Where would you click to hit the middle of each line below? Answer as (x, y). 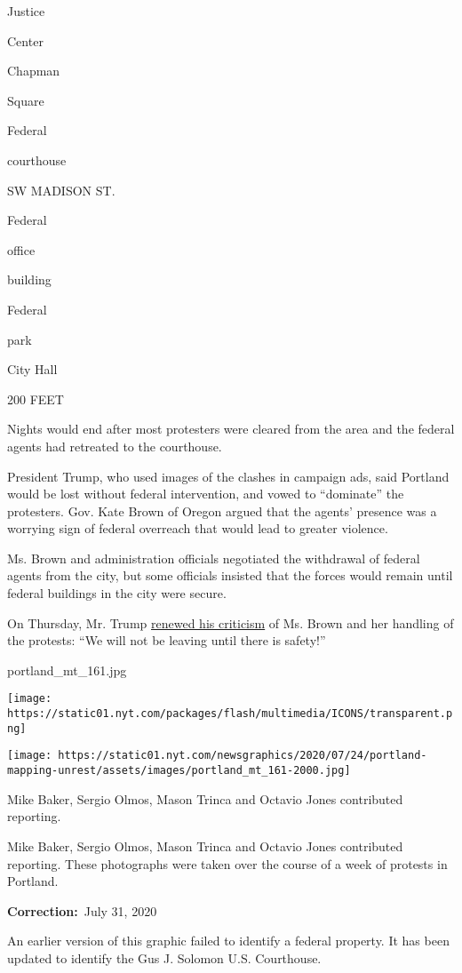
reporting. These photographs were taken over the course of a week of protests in (227, 863)
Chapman (34, 71)
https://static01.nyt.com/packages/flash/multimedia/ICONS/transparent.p (230, 714)
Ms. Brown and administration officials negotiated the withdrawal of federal (214, 558)
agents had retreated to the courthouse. (115, 446)
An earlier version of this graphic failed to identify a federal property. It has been (228, 941)
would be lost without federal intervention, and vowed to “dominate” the (206, 494)
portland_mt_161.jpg (67, 670)
